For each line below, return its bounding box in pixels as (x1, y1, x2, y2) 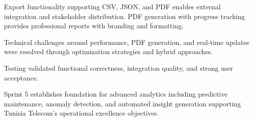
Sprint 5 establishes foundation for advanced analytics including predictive (4, 89, 228, 99)
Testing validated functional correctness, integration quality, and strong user (4, 62, 233, 73)
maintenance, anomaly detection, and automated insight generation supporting (4, 98, 241, 108)
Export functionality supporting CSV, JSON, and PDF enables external (4, 1, 221, 11)
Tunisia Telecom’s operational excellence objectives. (4, 108, 159, 118)
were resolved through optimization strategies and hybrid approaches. (4, 46, 213, 57)
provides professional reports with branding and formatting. (4, 20, 184, 31)
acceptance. (4, 72, 38, 82)
